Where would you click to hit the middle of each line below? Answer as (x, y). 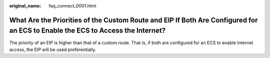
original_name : (25, 6)
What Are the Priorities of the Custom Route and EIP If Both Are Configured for (133, 20)
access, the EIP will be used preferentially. (53, 49)
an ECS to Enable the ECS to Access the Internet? (87, 31)
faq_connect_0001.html (72, 6)
